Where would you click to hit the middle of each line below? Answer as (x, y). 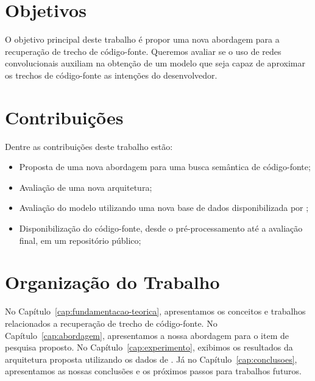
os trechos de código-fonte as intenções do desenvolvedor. (111, 75)
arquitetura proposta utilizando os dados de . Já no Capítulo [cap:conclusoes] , (151, 359)
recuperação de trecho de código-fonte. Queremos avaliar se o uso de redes (143, 51)
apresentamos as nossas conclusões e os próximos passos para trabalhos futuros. (154, 371)
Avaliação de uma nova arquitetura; (86, 187)
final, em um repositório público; (80, 240)
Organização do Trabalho (112, 282)
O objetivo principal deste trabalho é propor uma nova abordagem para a (142, 39)
